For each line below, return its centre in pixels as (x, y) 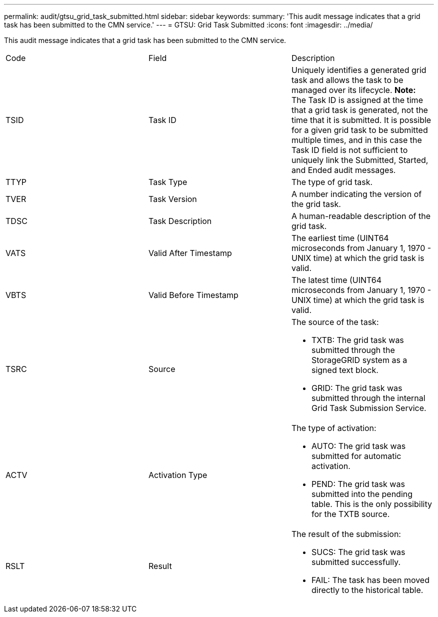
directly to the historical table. (367, 590)
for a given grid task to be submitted (359, 130)
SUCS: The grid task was (358, 552)
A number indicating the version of (356, 194)
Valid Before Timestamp (193, 295)
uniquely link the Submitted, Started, (360, 160)
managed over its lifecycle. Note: (353, 90)
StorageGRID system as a (359, 360)
